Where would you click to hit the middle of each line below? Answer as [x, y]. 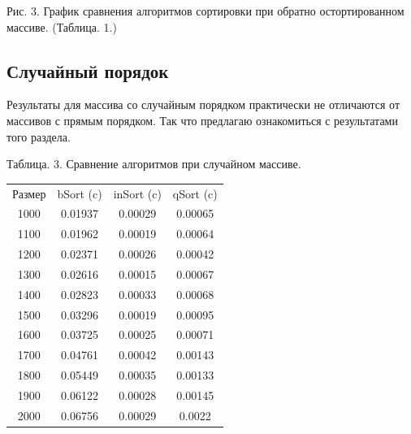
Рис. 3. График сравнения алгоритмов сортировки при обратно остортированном [205, 11]
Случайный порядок [88, 70]
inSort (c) [137, 193]
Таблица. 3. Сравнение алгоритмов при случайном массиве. [154, 164]
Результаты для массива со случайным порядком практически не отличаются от [203, 104]
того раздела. [39, 136]
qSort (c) [195, 193]
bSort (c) [80, 193]
